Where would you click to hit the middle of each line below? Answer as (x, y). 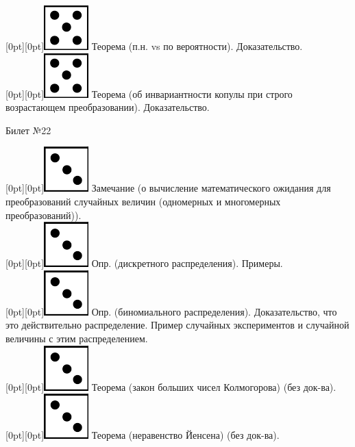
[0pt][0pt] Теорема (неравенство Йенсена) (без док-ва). (143, 435)
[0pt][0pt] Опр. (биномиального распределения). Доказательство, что (171, 311)
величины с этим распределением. (77, 338)
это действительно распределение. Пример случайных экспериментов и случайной (177, 325)
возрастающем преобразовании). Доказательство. (108, 107)
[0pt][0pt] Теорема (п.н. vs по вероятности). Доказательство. (154, 46)
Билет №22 (28, 130)
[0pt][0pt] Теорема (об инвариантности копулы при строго (149, 93)
